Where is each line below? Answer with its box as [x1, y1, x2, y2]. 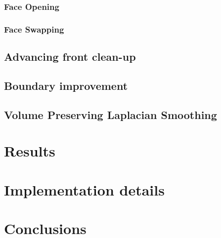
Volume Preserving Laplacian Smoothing [4, 107, 217, 122]
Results [4, 141, 55, 161]
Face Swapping [4, 23, 64, 35]
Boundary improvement [4, 78, 128, 93]
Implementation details [4, 179, 165, 199]
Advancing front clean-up [4, 49, 136, 64]
